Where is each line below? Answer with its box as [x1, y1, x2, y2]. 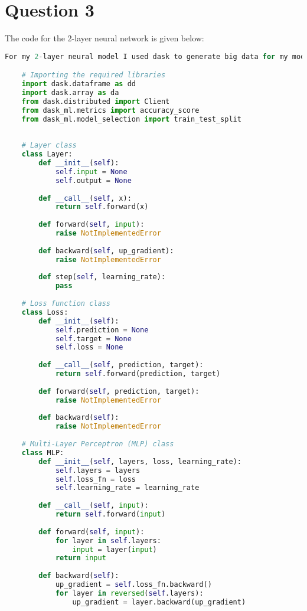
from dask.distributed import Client [21, 97, 170, 106]
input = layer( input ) [72, 545, 157, 554]
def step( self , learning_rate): [38, 273, 166, 282]
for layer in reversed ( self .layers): [55, 589, 204, 597]
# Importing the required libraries [21, 71, 166, 80]
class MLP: [21, 448, 64, 457]
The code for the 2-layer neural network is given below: [5, 32, 204, 44]
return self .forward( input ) [55, 510, 166, 518]
